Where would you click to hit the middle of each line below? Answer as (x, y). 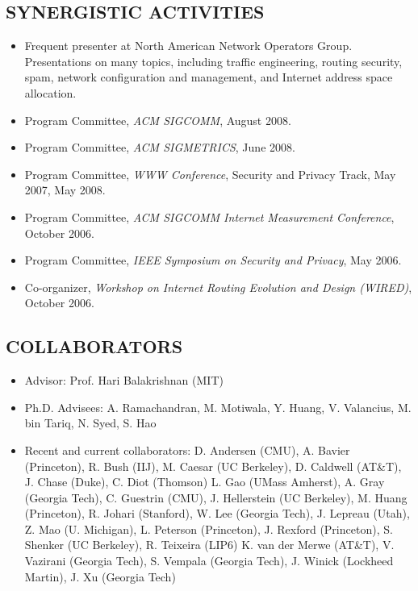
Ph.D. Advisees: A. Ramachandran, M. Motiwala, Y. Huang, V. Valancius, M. (218, 407)
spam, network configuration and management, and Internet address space (209, 77)
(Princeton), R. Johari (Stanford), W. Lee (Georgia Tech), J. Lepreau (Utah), (217, 513)
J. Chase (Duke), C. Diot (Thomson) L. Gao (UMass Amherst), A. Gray (205, 482)
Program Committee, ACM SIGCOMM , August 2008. (158, 120)
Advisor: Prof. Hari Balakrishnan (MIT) (124, 380)
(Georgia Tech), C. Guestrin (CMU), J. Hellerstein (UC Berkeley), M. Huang (216, 497)
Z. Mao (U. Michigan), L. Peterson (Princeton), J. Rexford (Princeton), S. (209, 529)
